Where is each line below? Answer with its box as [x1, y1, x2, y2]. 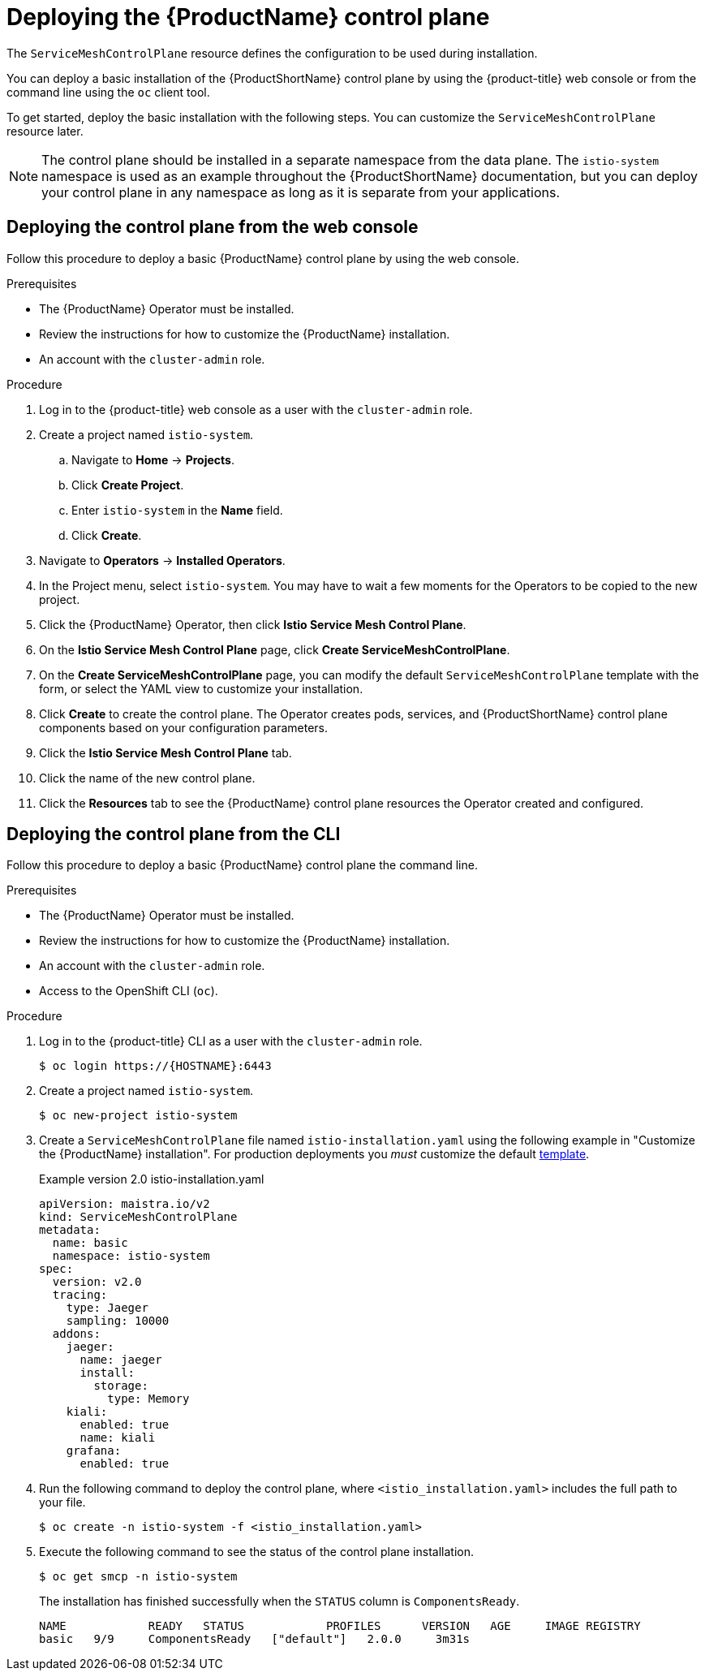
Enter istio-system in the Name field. [71, 502, 283, 517]
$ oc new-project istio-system [39, 1109, 238, 1123]
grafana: [66, 1444, 122, 1458]
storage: [93, 1379, 148, 1393]
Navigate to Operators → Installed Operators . [39, 553, 286, 567]
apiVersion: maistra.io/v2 [39, 1197, 210, 1211]
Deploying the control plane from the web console [6, 217, 419, 238]
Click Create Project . [71, 477, 184, 492]
